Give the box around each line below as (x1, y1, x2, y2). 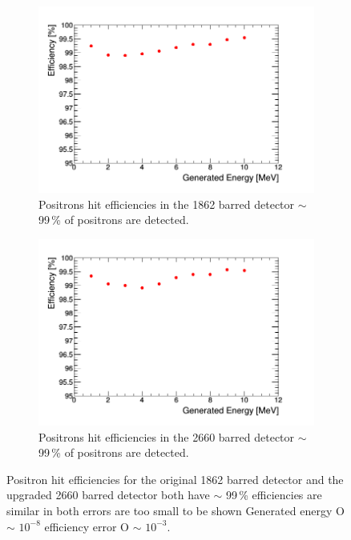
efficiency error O (44, 518, 129, 534)
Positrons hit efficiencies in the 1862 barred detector (38, 195, 295, 212)
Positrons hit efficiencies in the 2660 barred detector (38, 428, 295, 445)
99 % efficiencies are (225, 486, 322, 503)
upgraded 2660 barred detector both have (6, 486, 210, 503)
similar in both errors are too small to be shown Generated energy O (6, 502, 345, 518)
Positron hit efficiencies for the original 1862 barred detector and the (6, 470, 344, 487)
